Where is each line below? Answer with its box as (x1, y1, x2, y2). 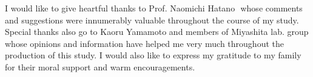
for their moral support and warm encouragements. (5, 60, 195, 73)
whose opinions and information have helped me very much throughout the (5, 37, 284, 49)
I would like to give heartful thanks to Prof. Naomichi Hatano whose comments (5, 2, 303, 14)
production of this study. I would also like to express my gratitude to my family (5, 49, 301, 61)
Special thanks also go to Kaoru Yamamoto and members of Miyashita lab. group (5, 25, 309, 38)
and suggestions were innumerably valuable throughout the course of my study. (5, 13, 299, 26)
